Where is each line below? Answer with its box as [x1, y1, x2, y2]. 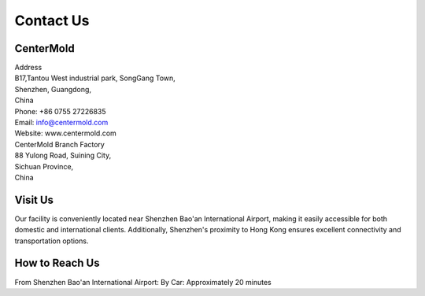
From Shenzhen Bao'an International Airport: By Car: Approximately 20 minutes [14, 277, 272, 287]
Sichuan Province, [14, 161, 74, 171]
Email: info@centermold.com [14, 118, 109, 128]
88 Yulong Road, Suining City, [14, 150, 112, 161]
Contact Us [14, 12, 90, 29]
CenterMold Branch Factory [14, 139, 105, 149]
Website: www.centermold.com [14, 128, 117, 138]
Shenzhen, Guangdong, [14, 84, 92, 94]
